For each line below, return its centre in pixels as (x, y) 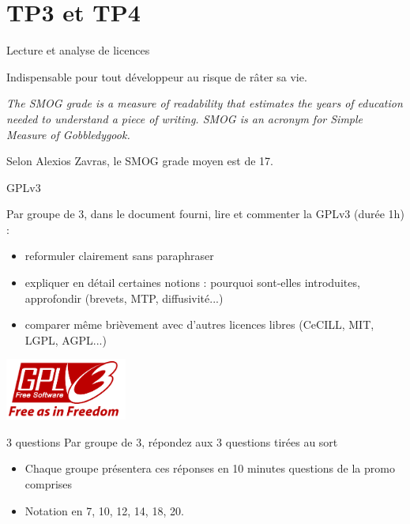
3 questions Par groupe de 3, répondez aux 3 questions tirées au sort (172, 441)
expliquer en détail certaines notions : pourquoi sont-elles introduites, (192, 283)
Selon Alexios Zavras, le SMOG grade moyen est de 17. (140, 161)
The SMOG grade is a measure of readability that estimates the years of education (205, 103)
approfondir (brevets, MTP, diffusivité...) (124, 298)
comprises (49, 484)
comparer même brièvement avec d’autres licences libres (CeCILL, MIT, (199, 324)
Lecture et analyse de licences (78, 50)
